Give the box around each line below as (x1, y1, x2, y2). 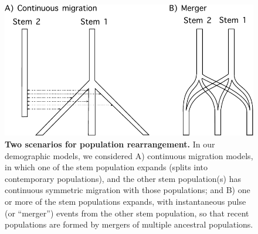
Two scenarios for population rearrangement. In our (5, 138, 215, 150)
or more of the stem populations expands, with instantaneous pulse (5, 195, 246, 207)
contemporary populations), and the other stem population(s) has (5, 172, 241, 184)
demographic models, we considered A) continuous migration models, (5, 149, 253, 161)
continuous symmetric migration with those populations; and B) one (5, 184, 250, 196)
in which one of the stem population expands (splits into (5, 161, 208, 173)
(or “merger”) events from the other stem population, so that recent (5, 207, 249, 219)
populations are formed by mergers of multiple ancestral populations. (5, 218, 253, 230)
